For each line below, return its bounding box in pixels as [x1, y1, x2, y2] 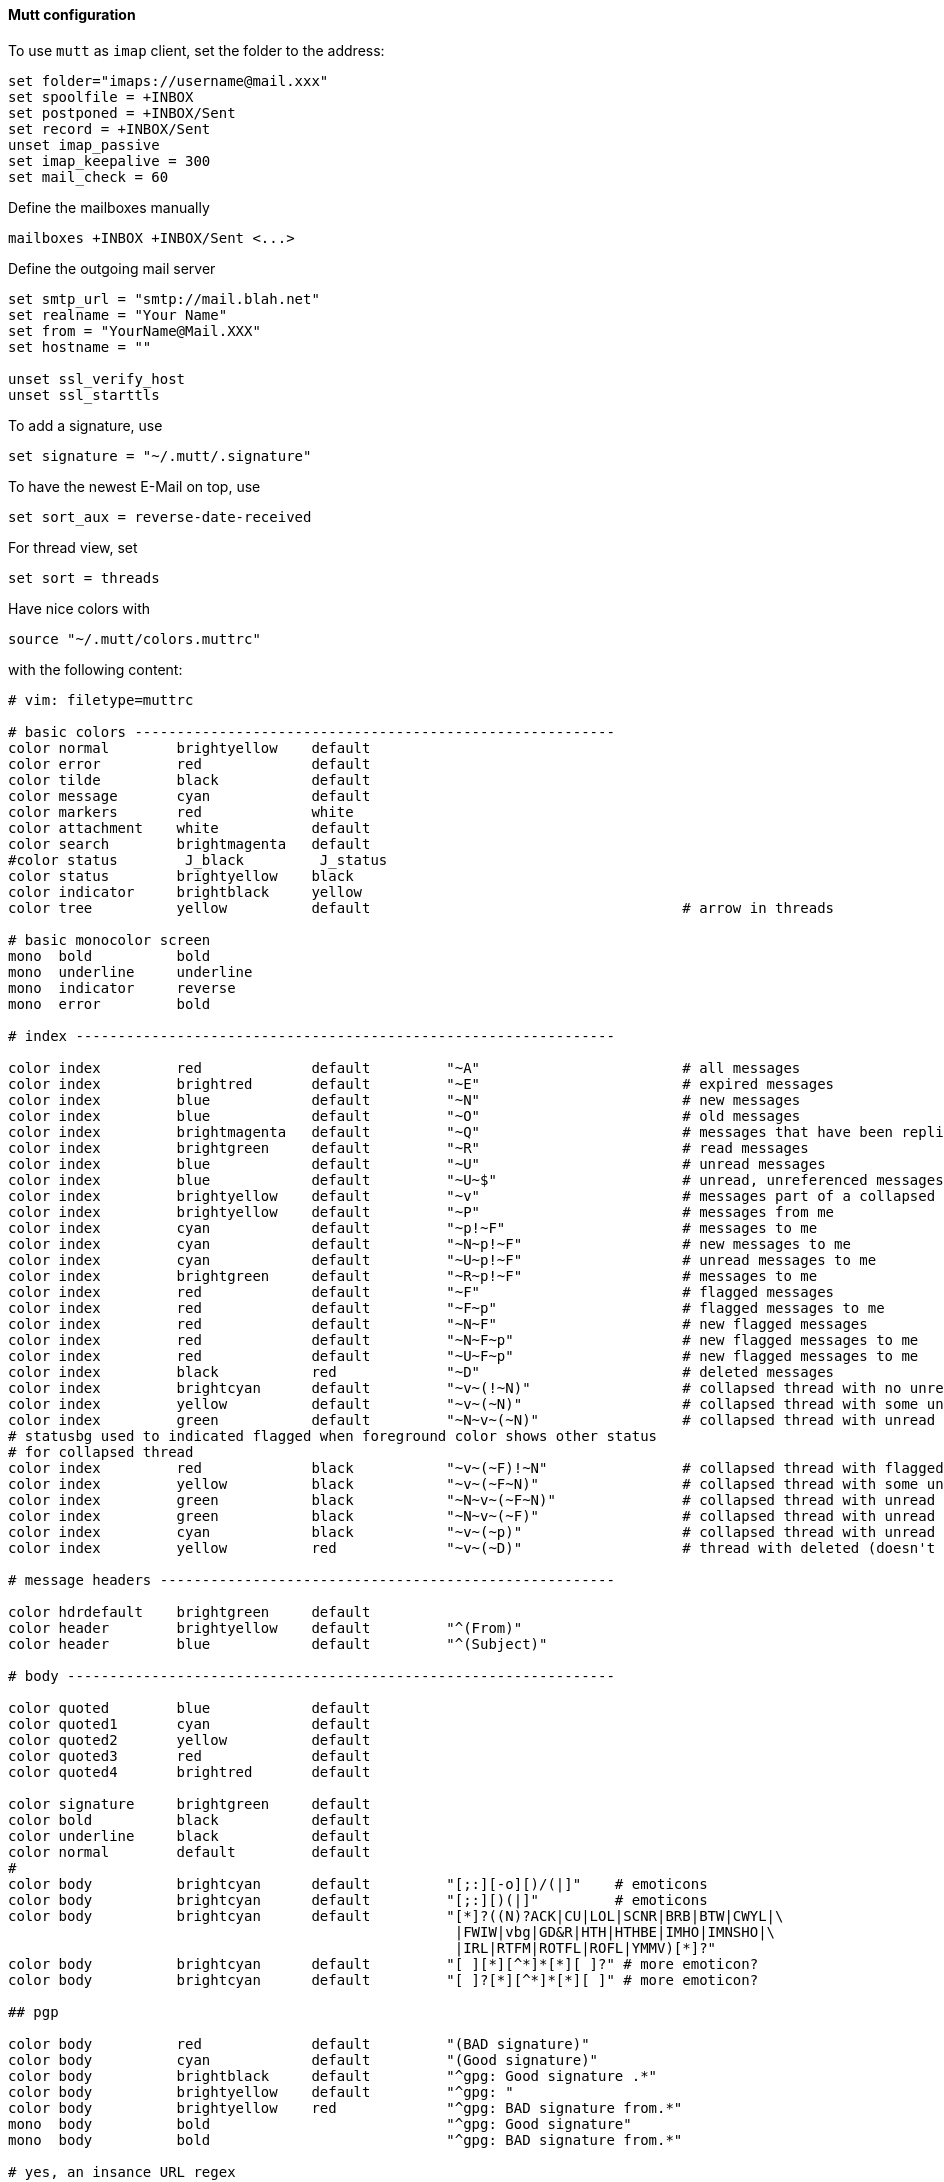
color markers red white [8, 803, 354, 820]
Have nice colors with [8, 599, 150, 617]
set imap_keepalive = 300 [8, 152, 211, 169]
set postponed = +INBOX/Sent [8, 104, 236, 121]
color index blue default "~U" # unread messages [8, 1155, 826, 1172]
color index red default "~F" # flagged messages [8, 1283, 835, 1300]
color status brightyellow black [8, 867, 354, 884]
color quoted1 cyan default [8, 1715, 371, 1732]
